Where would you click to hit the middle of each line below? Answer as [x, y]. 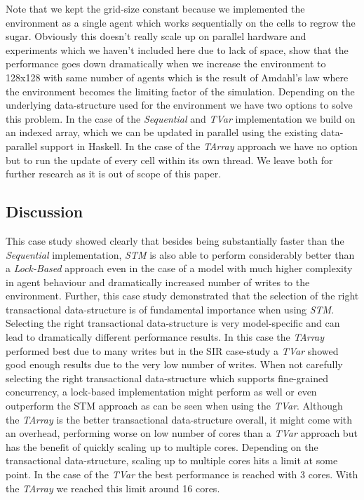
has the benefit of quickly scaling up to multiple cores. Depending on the [162, 446]
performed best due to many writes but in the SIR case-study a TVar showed [172, 350]
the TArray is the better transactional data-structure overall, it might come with [179, 419]
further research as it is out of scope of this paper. [114, 174]
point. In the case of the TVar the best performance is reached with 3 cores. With [182, 474]
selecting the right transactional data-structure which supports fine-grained [167, 378]
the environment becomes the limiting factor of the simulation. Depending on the [180, 91]
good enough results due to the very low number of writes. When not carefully [174, 364]
